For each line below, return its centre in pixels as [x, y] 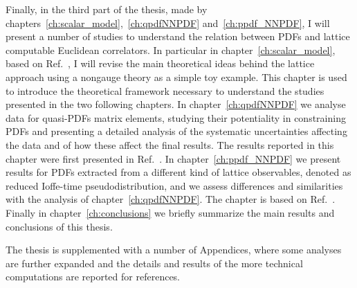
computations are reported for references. [93, 277]
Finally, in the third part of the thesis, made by [107, 9]
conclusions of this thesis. [59, 226]
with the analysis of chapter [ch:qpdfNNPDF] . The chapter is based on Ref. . [171, 199]
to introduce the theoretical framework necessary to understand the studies [165, 90]
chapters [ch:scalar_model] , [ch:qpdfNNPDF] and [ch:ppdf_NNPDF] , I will [168, 22]
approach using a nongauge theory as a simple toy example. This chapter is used [176, 76]
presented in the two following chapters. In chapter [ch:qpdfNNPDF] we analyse [176, 104]
